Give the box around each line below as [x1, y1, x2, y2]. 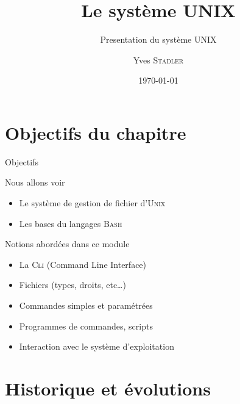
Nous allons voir [5, 176, 65, 189]
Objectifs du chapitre [5, 120, 186, 145]
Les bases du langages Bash [19, 217, 122, 229]
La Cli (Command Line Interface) [19, 258, 147, 270]
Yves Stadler [133, 53, 184, 66]
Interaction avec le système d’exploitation [19, 340, 174, 353]
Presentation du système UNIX [100, 33, 217, 46]
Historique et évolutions [5, 375, 211, 400]
